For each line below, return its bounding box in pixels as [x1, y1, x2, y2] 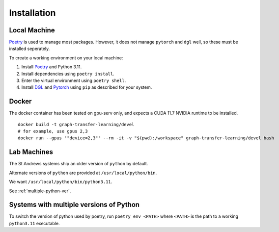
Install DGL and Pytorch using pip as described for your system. [21, 84, 152, 90]
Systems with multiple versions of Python [9, 201, 140, 209]
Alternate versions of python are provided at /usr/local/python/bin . [9, 170, 157, 176]
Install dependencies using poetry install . [21, 71, 115, 77]
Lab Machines [9, 148, 54, 156]
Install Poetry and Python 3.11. [21, 64, 82, 70]
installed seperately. [9, 46, 50, 52]
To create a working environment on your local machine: [9, 54, 123, 61]
